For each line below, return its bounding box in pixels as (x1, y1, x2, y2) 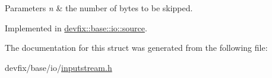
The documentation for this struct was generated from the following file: (5, 41, 268, 54)
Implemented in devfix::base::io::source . (5, 21, 147, 34)
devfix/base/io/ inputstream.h (5, 61, 112, 73)
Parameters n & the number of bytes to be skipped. (5, 2, 193, 14)
